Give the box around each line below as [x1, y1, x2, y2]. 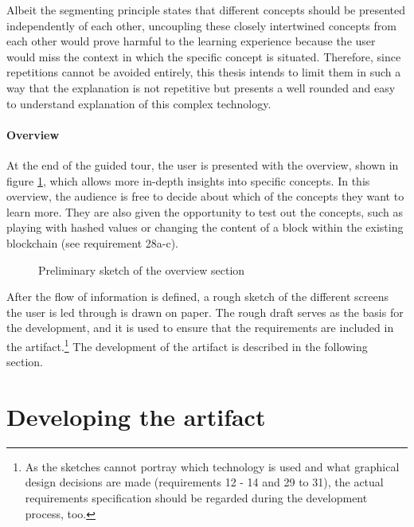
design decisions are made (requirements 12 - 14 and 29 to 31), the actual [25, 474, 384, 490]
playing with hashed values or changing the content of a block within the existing [6, 219, 404, 236]
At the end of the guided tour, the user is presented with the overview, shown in [6, 156, 399, 173]
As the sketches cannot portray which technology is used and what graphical [25, 458, 400, 474]
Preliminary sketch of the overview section [38, 261, 245, 278]
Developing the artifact [6, 400, 266, 432]
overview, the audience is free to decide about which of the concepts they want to [6, 188, 404, 205]
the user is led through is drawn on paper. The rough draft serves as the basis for [6, 303, 404, 320]
